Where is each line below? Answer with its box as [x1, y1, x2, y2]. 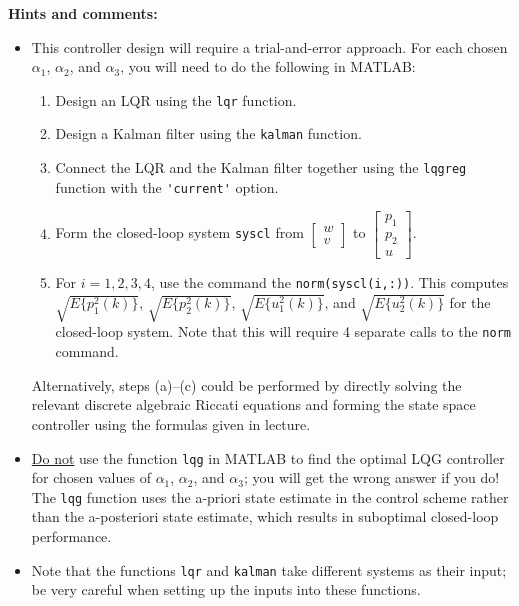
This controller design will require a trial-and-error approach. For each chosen [31, 36, 508, 57]
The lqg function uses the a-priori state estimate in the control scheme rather [31, 486, 509, 507]
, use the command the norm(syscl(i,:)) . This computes [150, 272, 509, 293]
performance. [31, 526, 112, 547]
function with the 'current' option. [55, 176, 279, 197]
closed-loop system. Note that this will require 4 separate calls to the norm [55, 321, 511, 342]
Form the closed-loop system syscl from [55, 222, 304, 243]
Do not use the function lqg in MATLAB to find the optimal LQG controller [31, 447, 505, 468]
